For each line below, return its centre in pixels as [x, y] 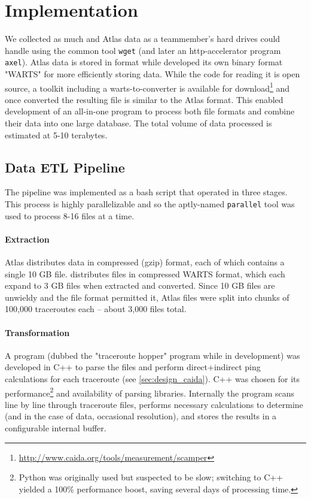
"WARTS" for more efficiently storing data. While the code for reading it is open [153, 74]
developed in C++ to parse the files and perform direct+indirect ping [133, 367]
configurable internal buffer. [56, 428]
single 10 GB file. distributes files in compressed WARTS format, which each [145, 273]
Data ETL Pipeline [65, 167]
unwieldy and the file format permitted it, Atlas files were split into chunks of [147, 297]
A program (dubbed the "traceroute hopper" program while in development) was [153, 355]
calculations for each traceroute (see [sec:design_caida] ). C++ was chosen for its [152, 379]
